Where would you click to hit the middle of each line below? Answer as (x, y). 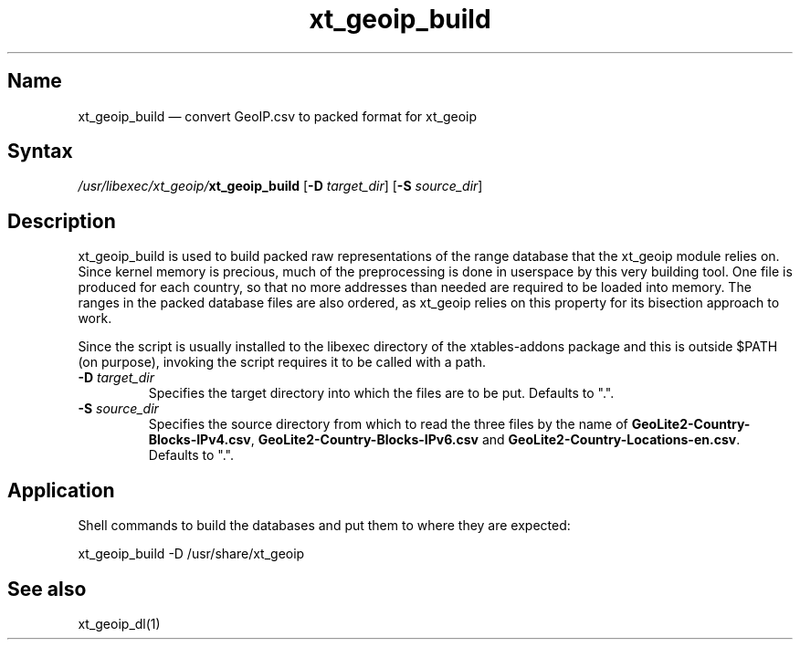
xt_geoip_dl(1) (119, 623)
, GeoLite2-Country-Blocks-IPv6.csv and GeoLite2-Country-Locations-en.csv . (495, 440)
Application (61, 490)
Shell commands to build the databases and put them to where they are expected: (324, 526)
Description (62, 221)
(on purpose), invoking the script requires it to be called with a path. (282, 362)
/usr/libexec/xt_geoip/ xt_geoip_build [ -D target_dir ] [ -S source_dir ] (280, 186)
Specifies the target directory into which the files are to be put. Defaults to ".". (381, 393)
